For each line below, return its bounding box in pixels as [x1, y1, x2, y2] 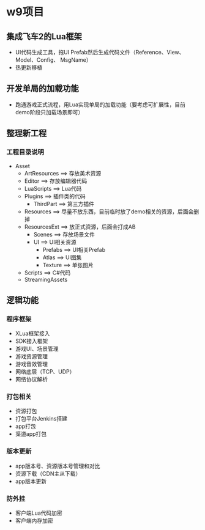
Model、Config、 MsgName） [15, 56, 92, 64]
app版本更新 [15, 477, 47, 485]
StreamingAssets [24, 276, 68, 283]
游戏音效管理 [15, 361, 48, 368]
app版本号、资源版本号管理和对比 [15, 462, 100, 469]
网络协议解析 [15, 376, 48, 383]
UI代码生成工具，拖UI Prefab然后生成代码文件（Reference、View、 [15, 49, 185, 56]
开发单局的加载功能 [6, 83, 79, 94]
